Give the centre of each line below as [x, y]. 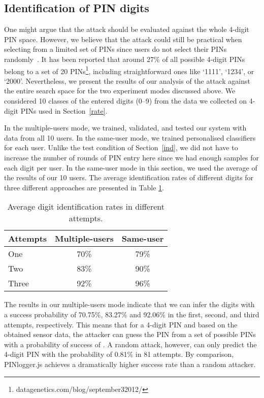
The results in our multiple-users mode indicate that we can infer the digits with [129, 304]
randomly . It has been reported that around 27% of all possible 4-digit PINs [125, 59]
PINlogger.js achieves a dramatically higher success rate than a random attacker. [130, 364]
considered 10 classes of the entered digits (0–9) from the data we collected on [125, 101]
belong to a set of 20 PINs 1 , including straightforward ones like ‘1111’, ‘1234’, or [129, 70]
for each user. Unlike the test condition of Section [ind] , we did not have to [121, 147]
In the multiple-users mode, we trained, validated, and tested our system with [125, 128]
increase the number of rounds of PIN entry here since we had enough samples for [132, 157]
